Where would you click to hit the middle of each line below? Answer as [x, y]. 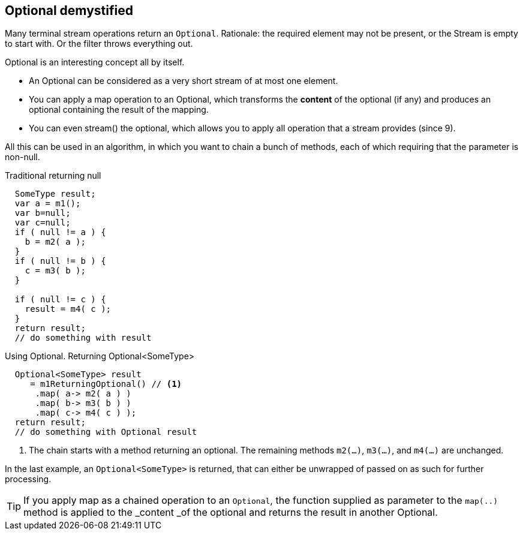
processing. [28, 479]
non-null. [22, 157]
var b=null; [43, 213]
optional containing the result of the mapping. [119, 110]
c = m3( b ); [55, 271]
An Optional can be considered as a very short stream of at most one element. [184, 81]
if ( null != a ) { [60, 232]
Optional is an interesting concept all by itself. [95, 62]
